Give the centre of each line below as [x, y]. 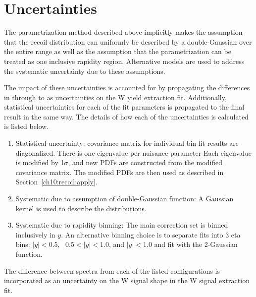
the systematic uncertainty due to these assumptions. [85, 71]
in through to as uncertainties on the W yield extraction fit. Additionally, [115, 97]
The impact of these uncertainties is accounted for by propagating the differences [127, 88]
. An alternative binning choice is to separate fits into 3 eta [151, 234]
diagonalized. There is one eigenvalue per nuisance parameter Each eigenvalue [133, 152]
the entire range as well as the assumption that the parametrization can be [118, 51]
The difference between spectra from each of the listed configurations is [112, 270]
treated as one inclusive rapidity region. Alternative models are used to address [124, 61]
